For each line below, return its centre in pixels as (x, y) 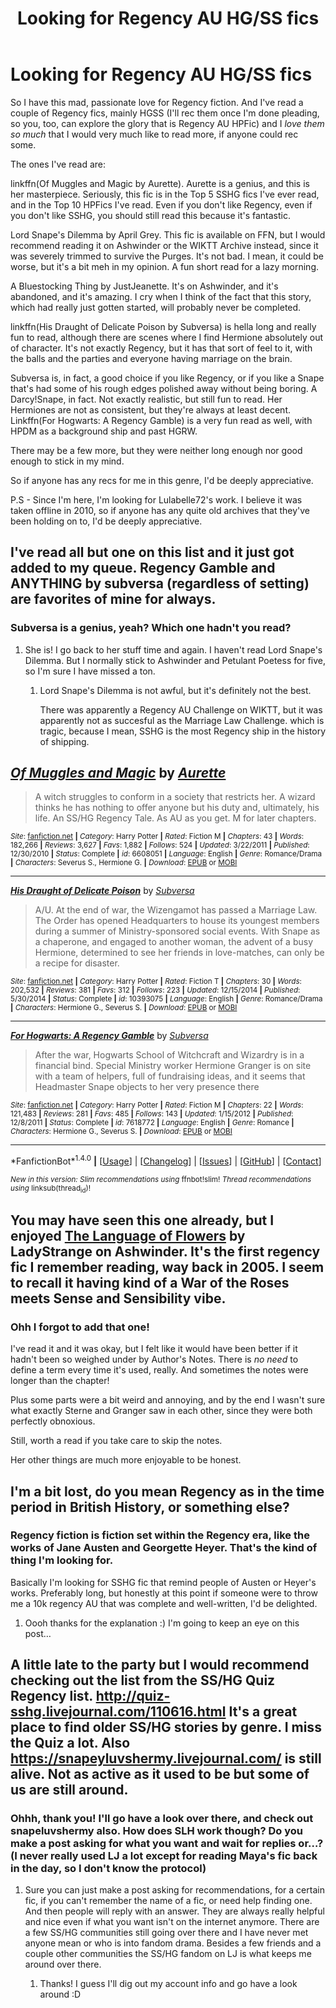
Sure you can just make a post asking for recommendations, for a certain (174, 1890)
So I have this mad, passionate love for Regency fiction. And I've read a (157, 102)
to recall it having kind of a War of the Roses (150, 1282)
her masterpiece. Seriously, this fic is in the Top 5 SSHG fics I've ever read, (165, 194)
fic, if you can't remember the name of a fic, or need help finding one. (168, 1901)
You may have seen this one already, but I (142, 1220)
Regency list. (51, 1696)
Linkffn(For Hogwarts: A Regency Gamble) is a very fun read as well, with (161, 420)
